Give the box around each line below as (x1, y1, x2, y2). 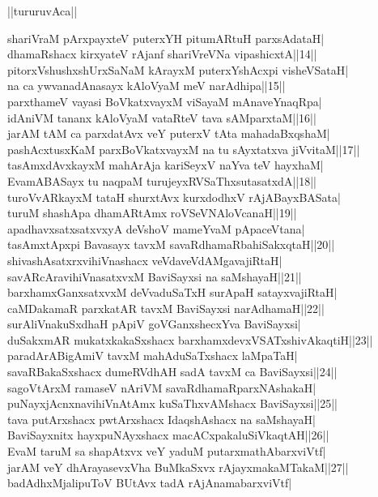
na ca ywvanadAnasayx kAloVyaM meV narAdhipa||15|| (7, 77, 286, 94)
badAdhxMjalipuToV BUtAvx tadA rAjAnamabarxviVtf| (7, 474, 292, 491)
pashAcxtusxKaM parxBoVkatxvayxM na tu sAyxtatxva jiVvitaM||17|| (7, 140, 360, 157)
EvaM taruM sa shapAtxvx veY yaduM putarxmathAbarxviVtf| (7, 443, 326, 460)
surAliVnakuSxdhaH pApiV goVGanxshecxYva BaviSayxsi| (7, 315, 301, 332)
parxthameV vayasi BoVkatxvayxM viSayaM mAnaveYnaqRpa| (7, 92, 322, 109)
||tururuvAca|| (7, 2, 78, 19)
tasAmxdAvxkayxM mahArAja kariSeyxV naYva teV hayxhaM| (7, 156, 324, 174)
